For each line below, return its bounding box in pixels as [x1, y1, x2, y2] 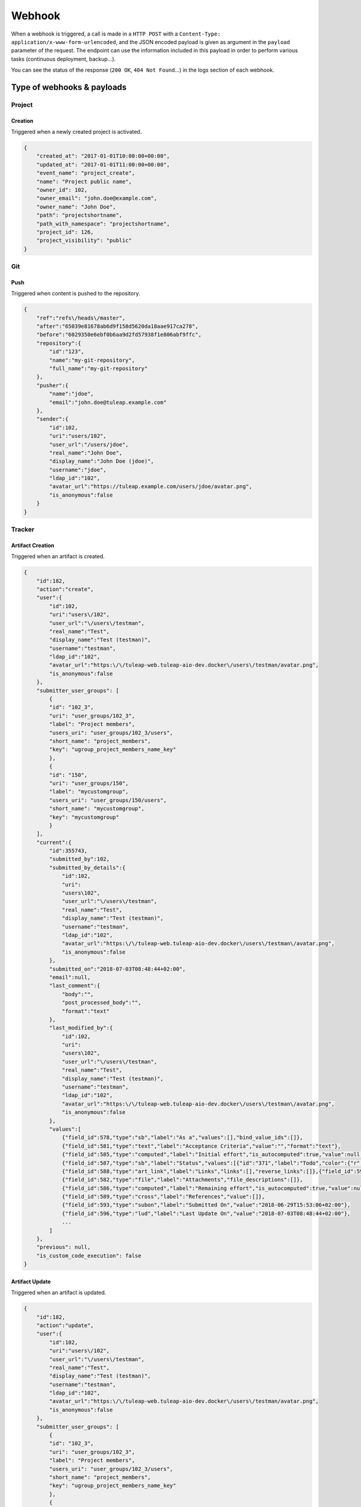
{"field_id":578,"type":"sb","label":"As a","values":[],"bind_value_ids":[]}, [61, 1134, 303, 1141]
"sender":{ [36, 416, 69, 423]
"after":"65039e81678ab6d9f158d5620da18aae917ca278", [36, 323, 199, 330]
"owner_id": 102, [36, 187, 88, 193]
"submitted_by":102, [49, 856, 110, 863]
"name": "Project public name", [36, 178, 132, 185]
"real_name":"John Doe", [49, 449, 123, 456]
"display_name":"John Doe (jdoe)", [49, 458, 155, 465]
